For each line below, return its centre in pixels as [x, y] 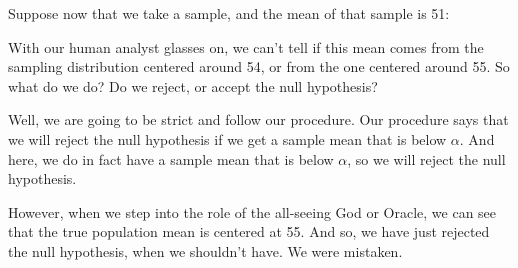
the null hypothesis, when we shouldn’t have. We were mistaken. [205, 250]
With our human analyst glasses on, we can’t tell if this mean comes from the [246, 46]
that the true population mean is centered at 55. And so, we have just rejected [249, 231]
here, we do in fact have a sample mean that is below [171, 158]
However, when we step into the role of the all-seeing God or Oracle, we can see [252, 211]
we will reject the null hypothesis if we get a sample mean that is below [227, 138]
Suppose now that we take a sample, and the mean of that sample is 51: [229, 13]
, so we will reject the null [426, 158]
